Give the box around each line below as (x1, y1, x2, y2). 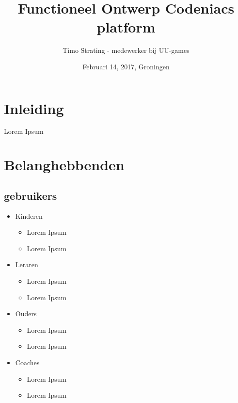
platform (96, 17, 156, 37)
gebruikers (4, 188, 57, 203)
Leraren (15, 259, 38, 270)
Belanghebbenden (4, 155, 125, 175)
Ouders (15, 308, 37, 319)
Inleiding (4, 98, 64, 118)
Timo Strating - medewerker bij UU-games (63, 45, 190, 55)
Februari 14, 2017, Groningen (82, 61, 170, 71)
